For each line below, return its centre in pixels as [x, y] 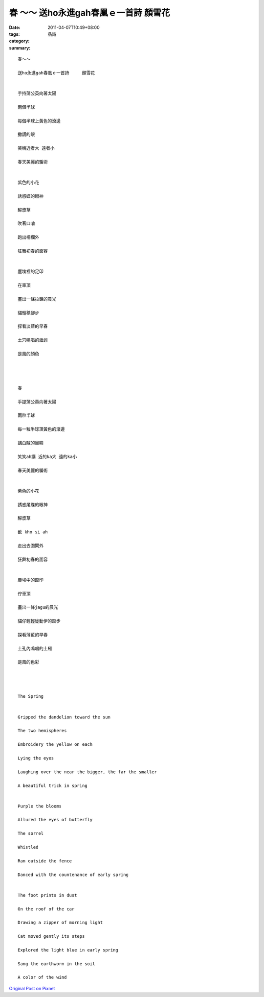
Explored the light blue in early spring [68, 950]
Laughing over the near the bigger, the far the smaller [88, 772]
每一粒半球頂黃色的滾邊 [41, 429]
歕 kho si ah [33, 532]
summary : [20, 48]
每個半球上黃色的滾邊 [39, 121]
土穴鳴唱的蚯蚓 [33, 340]
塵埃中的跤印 [31, 580]
